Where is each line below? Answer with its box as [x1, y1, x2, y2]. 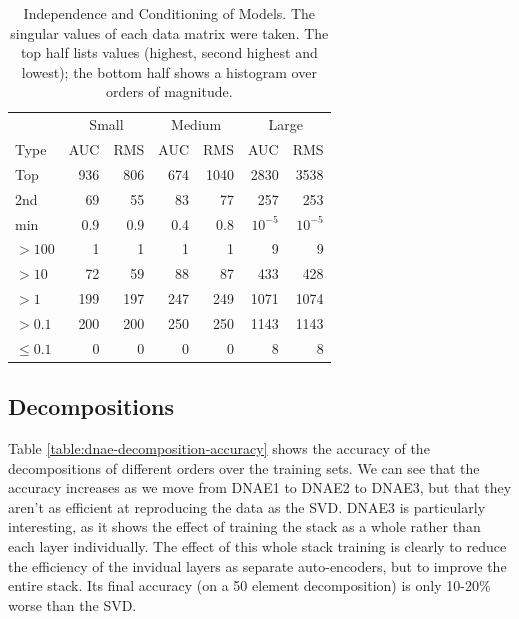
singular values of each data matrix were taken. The [10, 22, 329, 43]
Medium [171, 114, 222, 135]
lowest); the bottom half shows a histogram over [21, 61, 317, 82]
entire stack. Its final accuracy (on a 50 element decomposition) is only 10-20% [8, 575, 491, 596]
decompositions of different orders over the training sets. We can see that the [8, 457, 480, 478]
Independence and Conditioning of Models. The [23, 3, 316, 23]
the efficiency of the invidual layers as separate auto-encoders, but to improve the [8, 555, 507, 576]
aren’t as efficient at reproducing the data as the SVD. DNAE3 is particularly [8, 496, 486, 517]
